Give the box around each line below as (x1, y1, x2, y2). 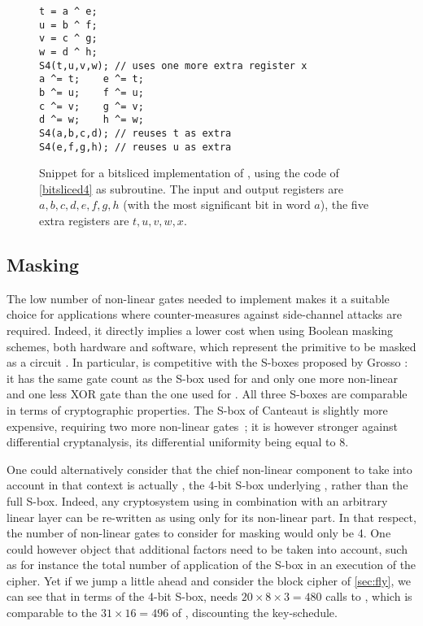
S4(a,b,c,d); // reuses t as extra (39, 127, 232, 139)
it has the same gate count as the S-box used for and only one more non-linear (7, 369, 399, 386)
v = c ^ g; (39, 33, 98, 45)
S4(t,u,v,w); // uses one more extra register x (39, 59, 307, 72)
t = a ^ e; (39, 6, 98, 17)
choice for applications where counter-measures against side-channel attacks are (7, 306, 402, 323)
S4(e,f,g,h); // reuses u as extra (39, 141, 232, 153)
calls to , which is (325, 588, 412, 605)
